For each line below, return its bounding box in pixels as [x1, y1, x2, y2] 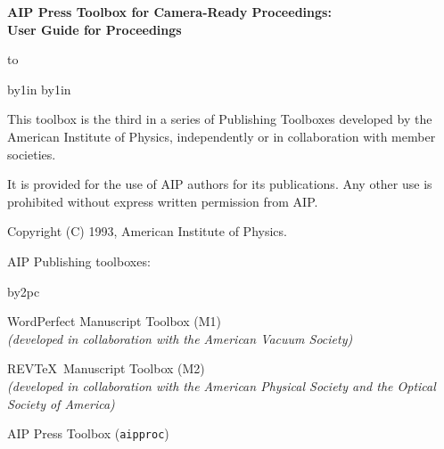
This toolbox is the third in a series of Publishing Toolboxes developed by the [7, 110, 432, 128]
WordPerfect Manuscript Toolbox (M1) [7, 312, 221, 331]
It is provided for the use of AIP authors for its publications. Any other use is [7, 175, 432, 193]
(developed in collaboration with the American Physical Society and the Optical [7, 376, 436, 395]
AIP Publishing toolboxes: [7, 251, 151, 270]
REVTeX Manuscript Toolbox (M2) [7, 359, 205, 378]
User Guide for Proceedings [7, 20, 182, 38]
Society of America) [7, 394, 115, 412]
